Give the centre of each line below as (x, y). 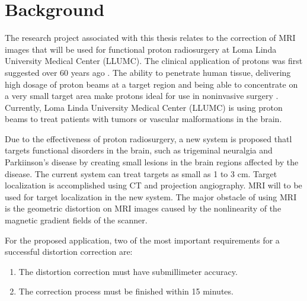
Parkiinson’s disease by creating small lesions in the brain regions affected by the (152, 162)
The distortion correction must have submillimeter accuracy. (128, 271)
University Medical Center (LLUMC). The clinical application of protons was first (154, 61)
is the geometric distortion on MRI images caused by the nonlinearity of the (143, 208)
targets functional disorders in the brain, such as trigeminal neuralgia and (139, 150)
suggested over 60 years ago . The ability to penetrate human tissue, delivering (148, 72)
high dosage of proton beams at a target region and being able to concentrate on (151, 84)
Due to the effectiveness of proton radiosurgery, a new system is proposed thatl (148, 138)
